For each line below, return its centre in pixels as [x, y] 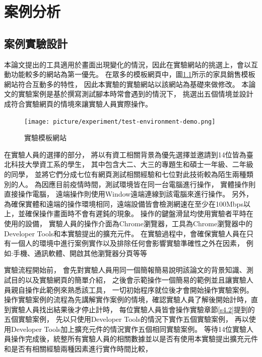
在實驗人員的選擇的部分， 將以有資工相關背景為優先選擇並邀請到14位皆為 [125, 154]
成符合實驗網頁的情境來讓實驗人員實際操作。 [78, 103]
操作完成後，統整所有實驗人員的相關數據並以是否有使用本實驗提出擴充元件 [134, 339]
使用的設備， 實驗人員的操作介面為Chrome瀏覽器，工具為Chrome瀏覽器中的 [128, 223]
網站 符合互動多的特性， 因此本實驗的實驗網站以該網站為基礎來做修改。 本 [126, 84]
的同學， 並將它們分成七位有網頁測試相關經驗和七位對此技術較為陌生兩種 [125, 174]
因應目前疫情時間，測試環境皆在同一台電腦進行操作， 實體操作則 [149, 184]
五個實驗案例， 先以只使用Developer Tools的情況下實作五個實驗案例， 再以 [126, 319]
